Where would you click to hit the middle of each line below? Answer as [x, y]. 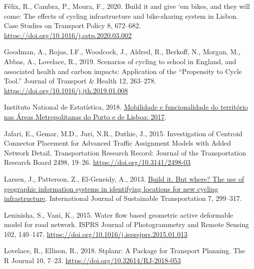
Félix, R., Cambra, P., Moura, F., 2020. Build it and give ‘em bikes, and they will [127, 6]
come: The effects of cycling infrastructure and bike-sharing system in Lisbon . [121, 16]
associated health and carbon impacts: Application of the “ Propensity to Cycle [123, 71]
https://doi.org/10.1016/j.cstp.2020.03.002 [68, 35]
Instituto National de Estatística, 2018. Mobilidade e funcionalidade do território [126, 107]
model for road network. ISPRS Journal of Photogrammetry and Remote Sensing [127, 224]
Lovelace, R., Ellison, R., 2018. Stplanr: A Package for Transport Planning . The [125, 250]
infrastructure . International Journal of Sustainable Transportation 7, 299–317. [123, 198]
